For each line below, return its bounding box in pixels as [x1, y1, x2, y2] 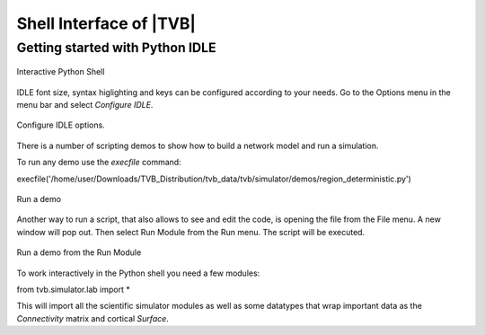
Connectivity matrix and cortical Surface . [16, 313, 170, 323]
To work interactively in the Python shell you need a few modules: [16, 268, 260, 278]
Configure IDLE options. [16, 119, 105, 130]
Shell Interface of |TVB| [16, 13, 197, 33]
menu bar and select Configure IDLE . [16, 99, 154, 110]
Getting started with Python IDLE [16, 40, 216, 56]
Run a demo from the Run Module [16, 247, 142, 258]
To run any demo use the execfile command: [16, 157, 181, 168]
